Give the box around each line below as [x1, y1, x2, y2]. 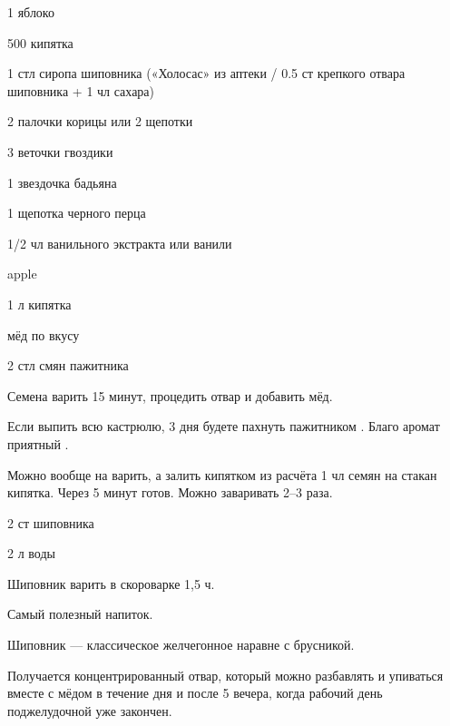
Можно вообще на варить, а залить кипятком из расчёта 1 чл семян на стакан [7, 465, 437, 484]
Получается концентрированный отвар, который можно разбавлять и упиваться [7, 665, 444, 684]
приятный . [7, 434, 69, 453]
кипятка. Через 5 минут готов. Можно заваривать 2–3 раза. [7, 483, 333, 502]
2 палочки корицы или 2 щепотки [7, 112, 193, 131]
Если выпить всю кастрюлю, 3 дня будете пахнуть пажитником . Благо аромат [7, 417, 440, 436]
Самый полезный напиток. [7, 604, 153, 623]
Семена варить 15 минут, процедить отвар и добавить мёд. [7, 386, 333, 405]
